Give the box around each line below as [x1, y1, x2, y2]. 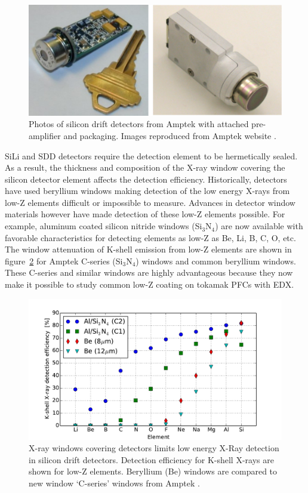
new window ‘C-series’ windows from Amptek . [29, 477, 200, 489]
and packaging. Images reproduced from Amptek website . [63, 129, 276, 141]
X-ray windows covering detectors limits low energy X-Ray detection [29, 442, 279, 454]
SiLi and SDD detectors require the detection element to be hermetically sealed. [5, 149, 298, 162]
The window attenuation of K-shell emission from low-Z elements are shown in [5, 243, 292, 255]
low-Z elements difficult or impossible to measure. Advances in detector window [5, 196, 295, 208]
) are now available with [215, 220, 303, 232]
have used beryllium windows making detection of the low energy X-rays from [5, 184, 290, 197]
